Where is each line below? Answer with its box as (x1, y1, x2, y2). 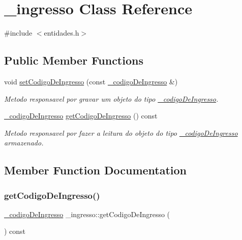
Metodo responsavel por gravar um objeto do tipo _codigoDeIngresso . (4, 93, 219, 104)
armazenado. (4, 137, 44, 148)
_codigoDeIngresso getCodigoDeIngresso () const (4, 110, 158, 121)
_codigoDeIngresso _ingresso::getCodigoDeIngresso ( (4, 208, 170, 219)
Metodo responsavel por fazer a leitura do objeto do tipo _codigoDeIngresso (4, 127, 238, 138)
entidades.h (44, 27, 79, 38)
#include (4, 27, 33, 38)
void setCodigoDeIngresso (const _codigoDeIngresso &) (4, 76, 178, 86)
